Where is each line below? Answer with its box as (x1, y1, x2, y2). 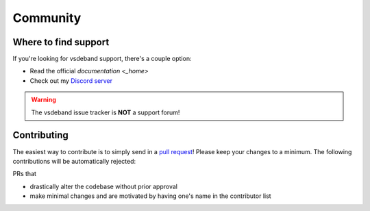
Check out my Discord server (29, 76, 113, 85)
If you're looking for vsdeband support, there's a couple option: (12, 55, 192, 63)
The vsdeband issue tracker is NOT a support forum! (31, 108, 180, 116)
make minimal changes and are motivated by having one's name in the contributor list (29, 192, 271, 200)
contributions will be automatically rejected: (12, 157, 136, 165)
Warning (31, 96, 56, 104)
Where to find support (12, 36, 110, 48)
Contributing (12, 129, 69, 141)
